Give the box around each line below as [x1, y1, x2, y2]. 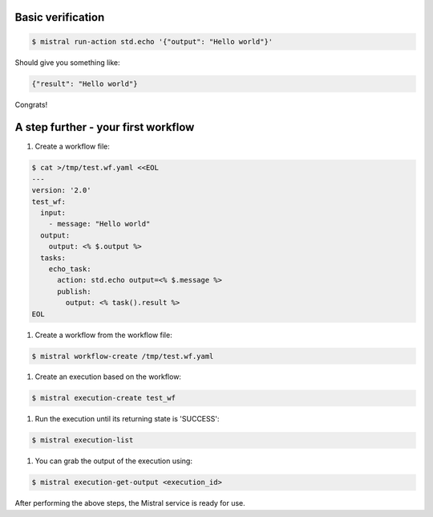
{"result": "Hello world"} [31, 79, 138, 88]
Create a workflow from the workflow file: [34, 330, 172, 340]
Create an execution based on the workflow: [34, 372, 182, 381]
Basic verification [14, 10, 105, 24]
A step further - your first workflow [14, 120, 195, 134]
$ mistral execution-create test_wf [31, 393, 176, 403]
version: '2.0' [31, 185, 91, 195]
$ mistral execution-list [31, 436, 134, 445]
